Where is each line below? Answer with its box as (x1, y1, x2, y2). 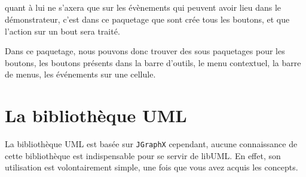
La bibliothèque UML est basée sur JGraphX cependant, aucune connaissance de (5, 138, 298, 150)
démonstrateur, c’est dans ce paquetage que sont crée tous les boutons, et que (5, 13, 290, 25)
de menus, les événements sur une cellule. (5, 68, 156, 80)
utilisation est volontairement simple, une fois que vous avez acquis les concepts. (5, 161, 298, 173)
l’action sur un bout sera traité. (5, 24, 120, 37)
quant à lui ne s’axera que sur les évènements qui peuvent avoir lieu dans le (5, 1, 281, 14)
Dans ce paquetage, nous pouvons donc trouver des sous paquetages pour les (5, 45, 285, 57)
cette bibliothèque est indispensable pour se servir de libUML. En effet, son (5, 149, 281, 162)
